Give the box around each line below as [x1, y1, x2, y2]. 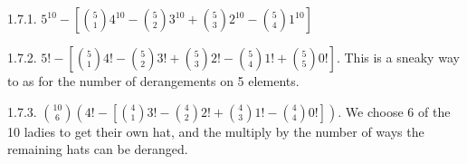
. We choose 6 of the [338, 101, 451, 121]
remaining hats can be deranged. [7, 140, 188, 159]
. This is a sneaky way [336, 48, 460, 66]
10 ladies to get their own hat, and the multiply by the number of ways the [7, 121, 424, 140]
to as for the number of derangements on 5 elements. [7, 72, 300, 90]
